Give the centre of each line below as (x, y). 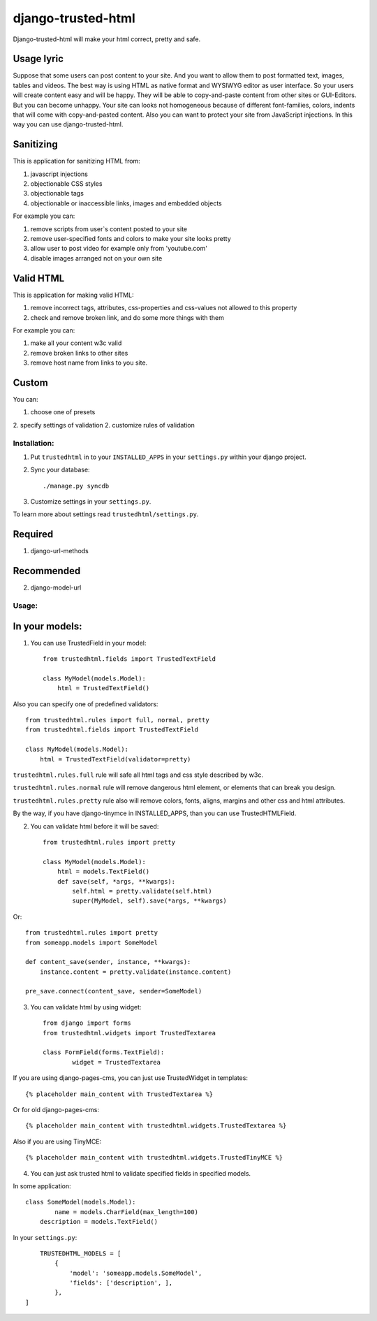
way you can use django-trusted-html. (68, 124)
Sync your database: (60, 470)
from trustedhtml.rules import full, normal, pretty (117, 720)
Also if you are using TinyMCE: (57, 1141)
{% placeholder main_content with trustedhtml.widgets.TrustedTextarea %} (156, 1126)
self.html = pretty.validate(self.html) (142, 891)
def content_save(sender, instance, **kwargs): (108, 962)
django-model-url (56, 587)
